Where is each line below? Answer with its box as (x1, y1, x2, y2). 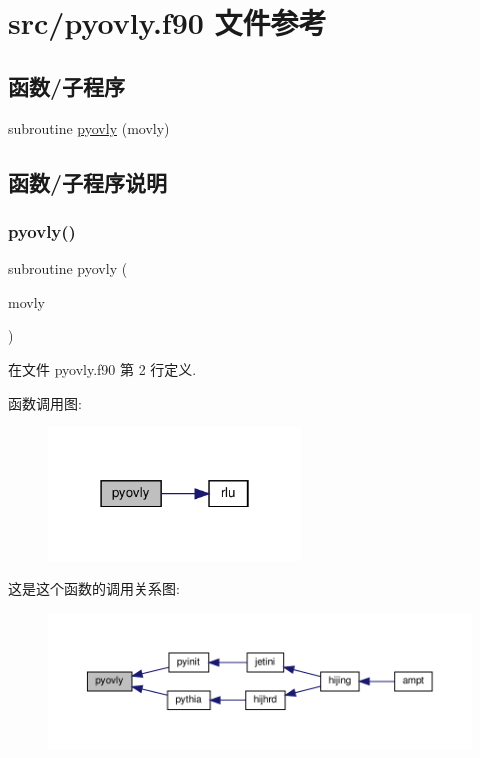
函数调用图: (8, 392, 82, 413)
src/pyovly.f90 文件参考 (8, 2, 327, 43)
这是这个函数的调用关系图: (8, 578, 180, 599)
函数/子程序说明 (8, 166, 168, 197)
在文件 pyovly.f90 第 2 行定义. (8, 358, 197, 379)
